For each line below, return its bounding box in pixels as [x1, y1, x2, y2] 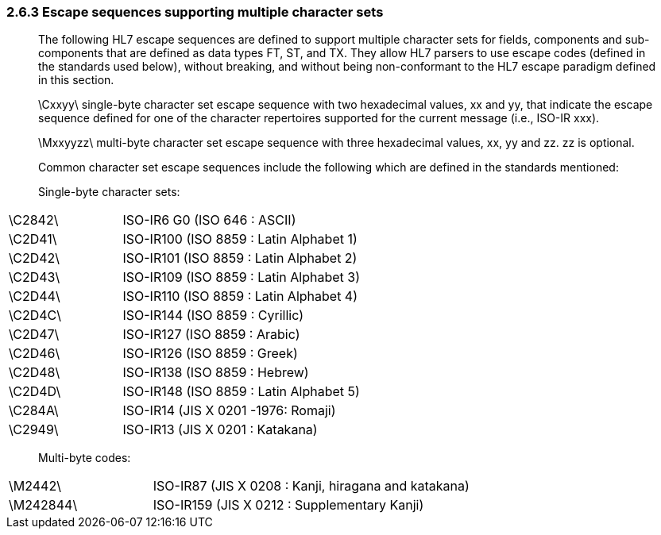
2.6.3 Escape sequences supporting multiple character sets [6, 4, 384, 20]
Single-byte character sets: [38, 185, 180, 199]
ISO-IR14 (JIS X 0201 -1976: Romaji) [122, 402, 336, 419]
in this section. [38, 73, 114, 87]
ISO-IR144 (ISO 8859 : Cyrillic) [122, 307, 303, 324]
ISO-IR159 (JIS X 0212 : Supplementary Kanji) [153, 497, 424, 514]
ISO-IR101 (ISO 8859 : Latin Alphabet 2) [122, 250, 358, 267]
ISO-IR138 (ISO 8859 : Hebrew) [122, 364, 309, 381]
